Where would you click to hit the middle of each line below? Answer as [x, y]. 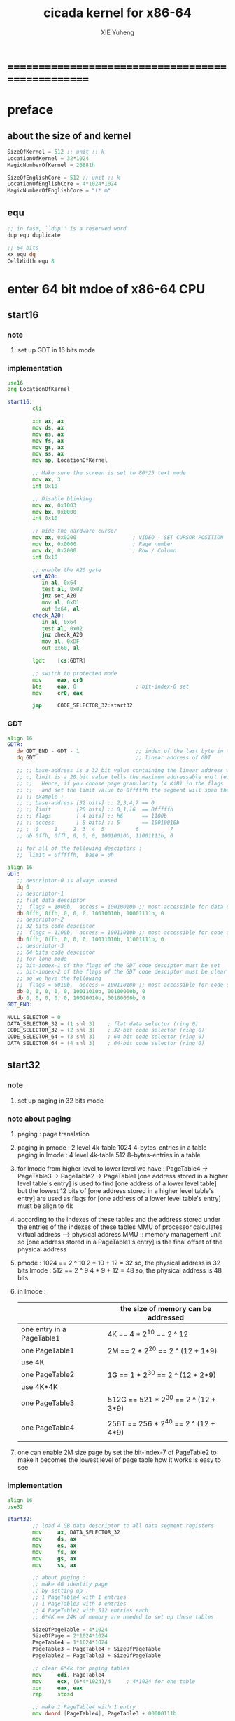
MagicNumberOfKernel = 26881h [51, 165]
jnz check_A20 [62, 635]
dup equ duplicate [34, 235]
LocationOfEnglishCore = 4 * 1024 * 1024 [62, 184]
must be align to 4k [45, 1206]
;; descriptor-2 [40, 920]
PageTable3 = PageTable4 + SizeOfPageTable [97, 1649]
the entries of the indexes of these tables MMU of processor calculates [120, 1227]
